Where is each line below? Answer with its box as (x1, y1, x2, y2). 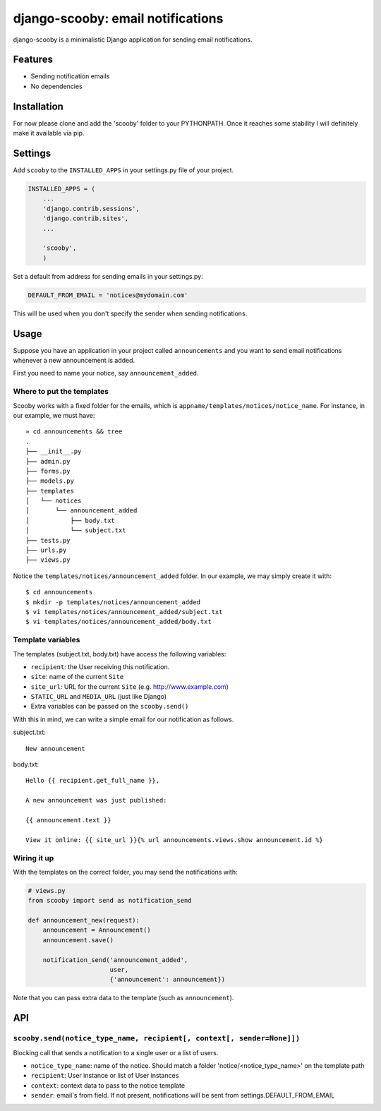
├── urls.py (25, 546, 67, 554)
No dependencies (30, 82, 83, 90)
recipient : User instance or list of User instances (30, 1071, 179, 1080)
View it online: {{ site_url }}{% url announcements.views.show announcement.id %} (25, 836, 324, 843)
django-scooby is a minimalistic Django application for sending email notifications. (13, 35, 253, 44)
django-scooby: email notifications (13, 11, 224, 26)
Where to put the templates (13, 387, 109, 397)
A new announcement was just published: (25, 796, 167, 805)
